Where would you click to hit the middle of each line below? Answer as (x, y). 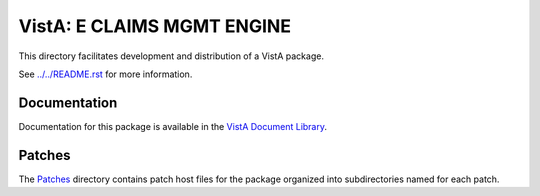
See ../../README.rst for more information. (105, 74)
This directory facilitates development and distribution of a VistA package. (171, 56)
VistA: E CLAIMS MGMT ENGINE (155, 26)
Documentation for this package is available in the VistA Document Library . (173, 126)
